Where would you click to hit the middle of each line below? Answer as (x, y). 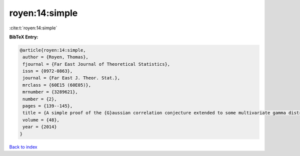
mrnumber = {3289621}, (50, 92)
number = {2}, (40, 99)
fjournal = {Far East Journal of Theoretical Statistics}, (96, 64)
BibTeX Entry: (24, 37)
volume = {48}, (41, 120)
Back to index (23, 147)
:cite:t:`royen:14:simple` (33, 28)
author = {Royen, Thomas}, (55, 57)
